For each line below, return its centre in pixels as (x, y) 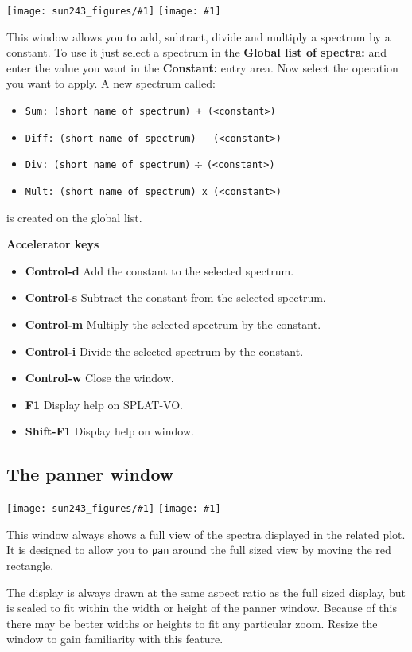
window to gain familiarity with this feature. (115, 639)
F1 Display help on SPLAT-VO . (104, 404)
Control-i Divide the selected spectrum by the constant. (164, 351)
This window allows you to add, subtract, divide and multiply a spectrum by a (198, 36)
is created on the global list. (74, 217)
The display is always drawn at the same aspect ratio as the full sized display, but (206, 592)
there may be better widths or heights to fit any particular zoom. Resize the (192, 623)
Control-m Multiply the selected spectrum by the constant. (173, 324)
